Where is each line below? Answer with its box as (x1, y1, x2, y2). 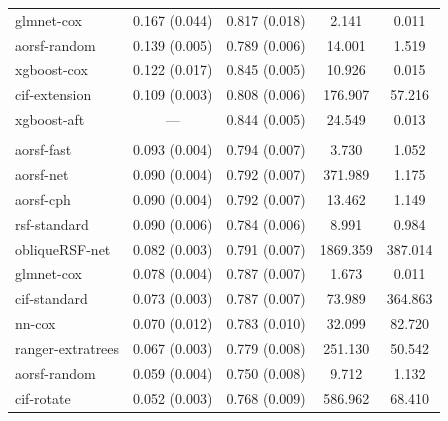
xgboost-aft (15, 109, 85, 130)
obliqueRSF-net (15, 238, 111, 259)
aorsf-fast (15, 139, 72, 160)
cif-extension (15, 84, 92, 105)
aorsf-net (15, 164, 69, 185)
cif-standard (15, 288, 88, 309)
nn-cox (15, 313, 56, 334)
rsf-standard (15, 213, 89, 234)
